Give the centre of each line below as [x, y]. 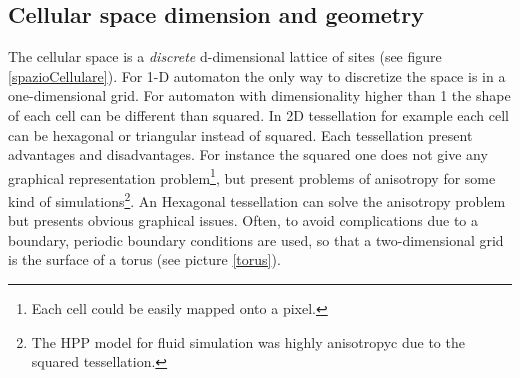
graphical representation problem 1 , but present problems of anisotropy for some [252, 176]
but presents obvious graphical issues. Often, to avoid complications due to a [243, 220]
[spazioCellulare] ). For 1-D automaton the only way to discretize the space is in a [257, 75]
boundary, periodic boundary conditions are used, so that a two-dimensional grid [256, 239]
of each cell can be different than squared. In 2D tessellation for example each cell [258, 114]
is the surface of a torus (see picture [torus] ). [144, 259]
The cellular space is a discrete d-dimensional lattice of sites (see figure [225, 56]
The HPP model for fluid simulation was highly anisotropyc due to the [248, 341]
